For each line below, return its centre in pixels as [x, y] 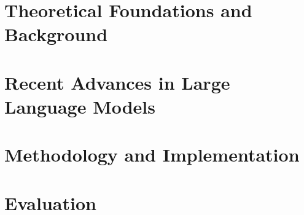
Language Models [80, 106]
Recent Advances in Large [117, 82]
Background [56, 34]
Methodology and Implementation [152, 154]
